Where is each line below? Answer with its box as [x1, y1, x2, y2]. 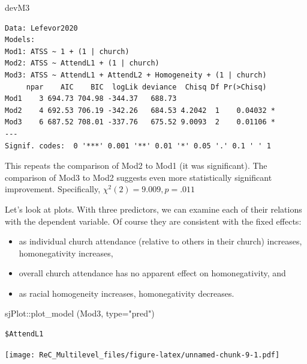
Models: [5, 35, 35, 44]
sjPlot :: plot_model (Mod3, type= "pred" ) [5, 307, 155, 320]
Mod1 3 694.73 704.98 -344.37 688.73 [5, 94, 177, 103]
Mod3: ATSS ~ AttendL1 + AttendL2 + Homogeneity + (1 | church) [5, 70, 267, 79]
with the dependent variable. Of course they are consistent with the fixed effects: [5, 214, 302, 227]
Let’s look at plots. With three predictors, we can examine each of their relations [5, 202, 302, 215]
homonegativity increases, [19, 246, 113, 259]
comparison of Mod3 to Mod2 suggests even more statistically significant [5, 171, 272, 183]
